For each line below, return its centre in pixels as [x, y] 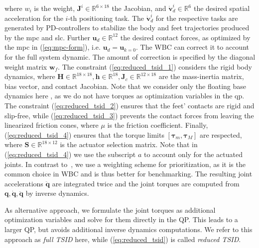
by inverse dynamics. [57, 193]
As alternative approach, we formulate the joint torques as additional [110, 209]
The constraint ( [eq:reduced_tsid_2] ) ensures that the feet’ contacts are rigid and [129, 105]
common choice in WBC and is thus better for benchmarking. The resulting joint [129, 174]
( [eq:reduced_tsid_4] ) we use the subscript [70, 154]
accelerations [24, 183]
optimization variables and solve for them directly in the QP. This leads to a [121, 219]
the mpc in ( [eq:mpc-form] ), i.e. [53, 47]
